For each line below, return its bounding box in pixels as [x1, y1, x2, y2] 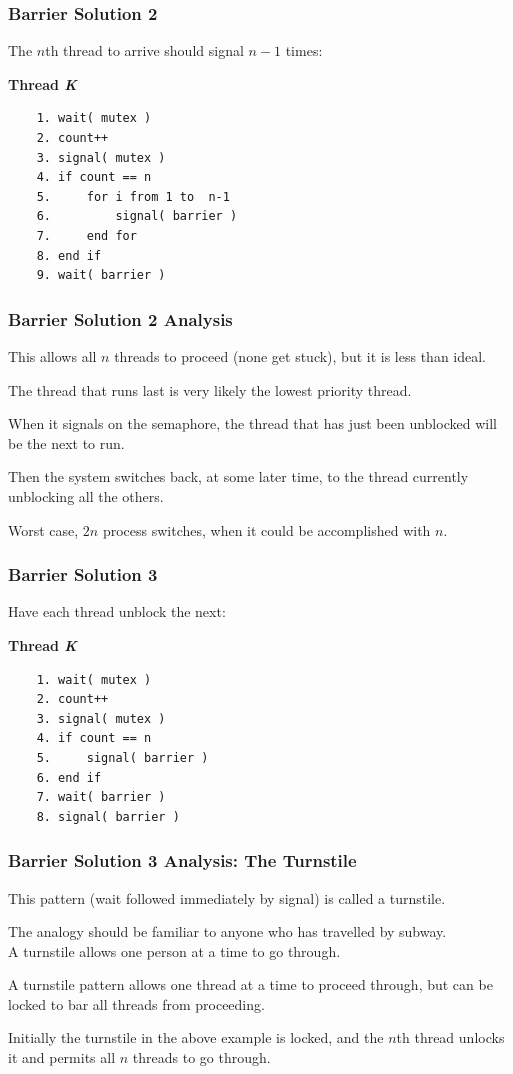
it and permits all [8, 1047, 116, 1068]
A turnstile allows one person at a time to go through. [8, 940, 341, 961]
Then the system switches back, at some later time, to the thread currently [8, 466, 469, 487]
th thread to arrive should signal [45, 40, 244, 61]
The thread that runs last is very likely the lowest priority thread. [8, 379, 412, 400]
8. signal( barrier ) [36, 809, 180, 824]
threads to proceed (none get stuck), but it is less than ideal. [114, 345, 487, 366]
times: [285, 40, 323, 61]
